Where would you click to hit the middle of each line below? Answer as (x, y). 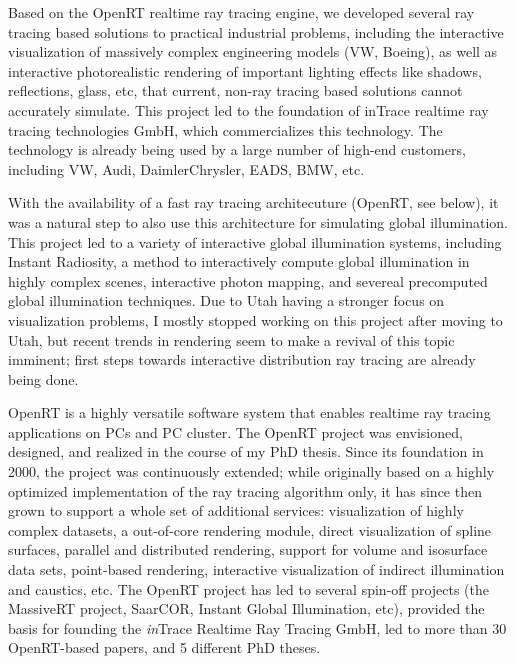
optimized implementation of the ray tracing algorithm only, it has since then (245, 490)
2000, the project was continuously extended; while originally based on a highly (251, 471)
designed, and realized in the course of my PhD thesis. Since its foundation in (246, 451)
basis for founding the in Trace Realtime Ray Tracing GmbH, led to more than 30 (257, 627)
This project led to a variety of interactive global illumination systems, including (255, 241)
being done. (43, 378)
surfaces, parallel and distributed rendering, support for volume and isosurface (248, 549)
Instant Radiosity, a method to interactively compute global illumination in (239, 261)
